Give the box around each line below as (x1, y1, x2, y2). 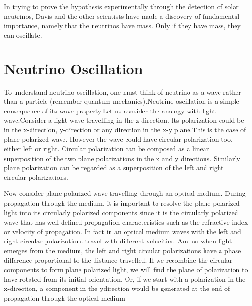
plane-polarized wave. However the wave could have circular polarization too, (4, 134, 233, 144)
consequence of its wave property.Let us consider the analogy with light (4, 105, 216, 115)
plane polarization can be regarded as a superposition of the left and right (4, 162, 224, 173)
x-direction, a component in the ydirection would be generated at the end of (4, 283, 230, 293)
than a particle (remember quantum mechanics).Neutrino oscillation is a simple (4, 96, 239, 106)
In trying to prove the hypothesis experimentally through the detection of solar (4, 1, 239, 11)
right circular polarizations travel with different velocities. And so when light (4, 236, 232, 246)
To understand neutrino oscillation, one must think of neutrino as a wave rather (4, 86, 241, 97)
